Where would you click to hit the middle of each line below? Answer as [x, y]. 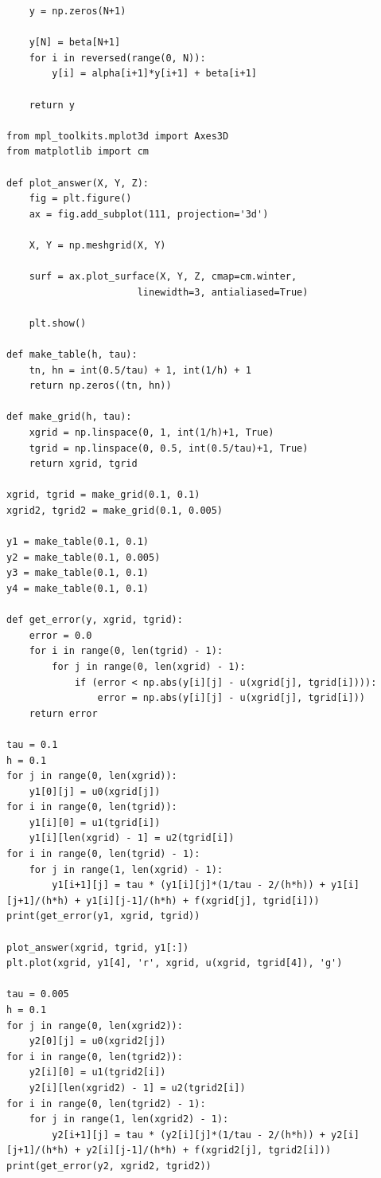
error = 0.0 [60, 635]
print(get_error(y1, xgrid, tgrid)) [103, 916]
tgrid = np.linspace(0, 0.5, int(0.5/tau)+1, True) [169, 448]
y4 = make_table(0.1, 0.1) [78, 588]
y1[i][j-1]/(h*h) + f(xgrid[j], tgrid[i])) [203, 900]
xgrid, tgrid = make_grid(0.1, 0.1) [103, 495]
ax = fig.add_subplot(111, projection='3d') [149, 214]
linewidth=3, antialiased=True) [223, 292]
